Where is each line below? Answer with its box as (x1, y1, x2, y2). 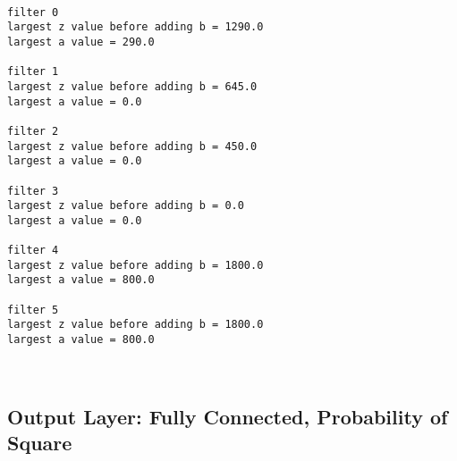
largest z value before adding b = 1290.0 (7, 21, 264, 34)
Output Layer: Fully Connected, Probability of (7, 402, 448, 430)
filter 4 (7, 244, 59, 257)
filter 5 (7, 303, 59, 316)
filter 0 (7, 5, 59, 19)
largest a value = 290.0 (7, 35, 155, 48)
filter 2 (7, 124, 59, 138)
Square (7, 429, 72, 457)
